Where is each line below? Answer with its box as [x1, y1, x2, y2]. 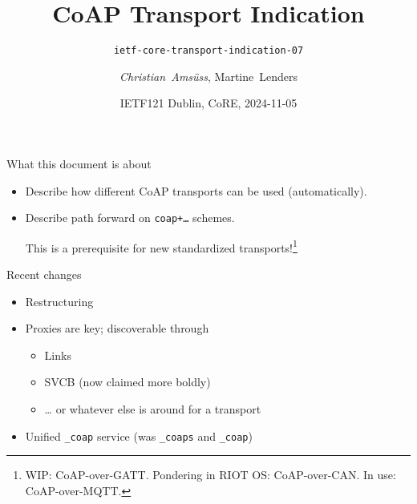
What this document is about [6, 155, 152, 171]
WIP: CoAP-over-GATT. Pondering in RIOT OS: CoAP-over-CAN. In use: [25, 466, 396, 483]
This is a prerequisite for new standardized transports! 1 [25, 236, 298, 256]
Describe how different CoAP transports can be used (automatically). [25, 182, 367, 199]
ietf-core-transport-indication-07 [113, 45, 304, 57]
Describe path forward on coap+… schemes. [25, 209, 235, 226]
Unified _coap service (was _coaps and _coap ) [25, 427, 253, 444]
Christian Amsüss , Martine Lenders [119, 67, 298, 84]
